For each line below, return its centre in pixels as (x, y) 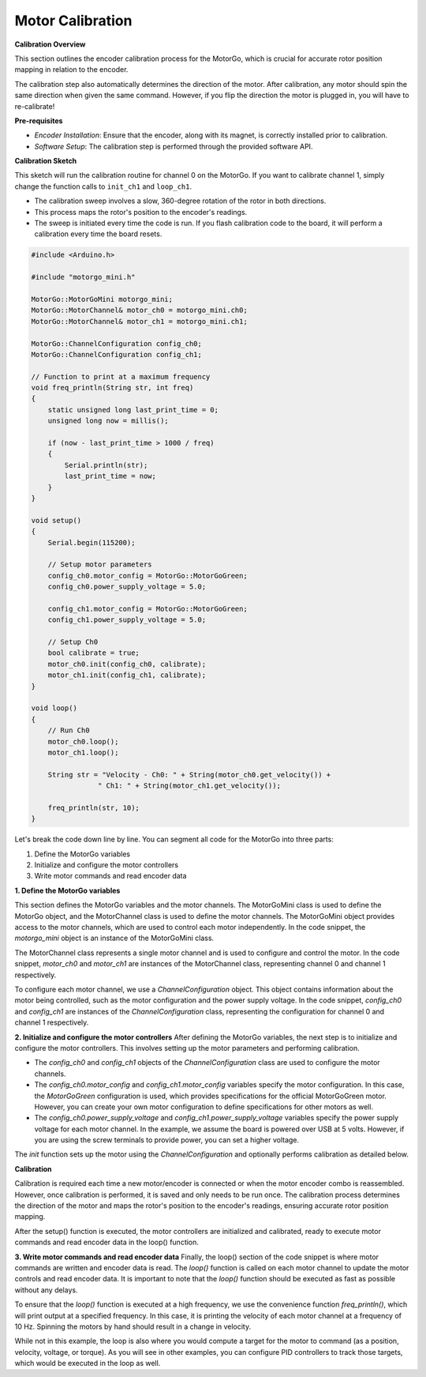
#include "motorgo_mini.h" (83, 277)
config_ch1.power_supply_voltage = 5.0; (127, 620)
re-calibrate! (35, 106)
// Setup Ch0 (73, 642)
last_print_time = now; (110, 476)
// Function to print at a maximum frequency (121, 376)
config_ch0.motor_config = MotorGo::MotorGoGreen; (148, 576)
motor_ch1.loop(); (83, 752)
